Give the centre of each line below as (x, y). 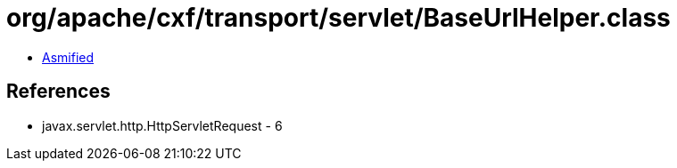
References (58, 92)
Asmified (68, 57)
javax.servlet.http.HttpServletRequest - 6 (162, 125)
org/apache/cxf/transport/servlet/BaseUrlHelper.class (338, 18)
